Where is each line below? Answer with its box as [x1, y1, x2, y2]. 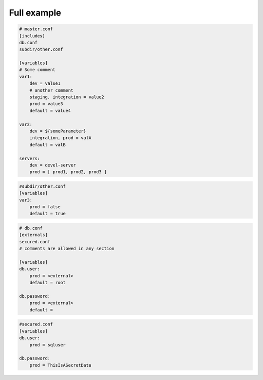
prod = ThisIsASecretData [29, 362, 92, 368]
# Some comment [19, 67, 56, 72]
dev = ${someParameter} [29, 128, 86, 134]
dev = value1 [29, 81, 61, 86]
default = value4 [29, 108, 71, 113]
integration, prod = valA [29, 135, 92, 141]
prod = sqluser [29, 342, 66, 347]
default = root [29, 280, 66, 286]
